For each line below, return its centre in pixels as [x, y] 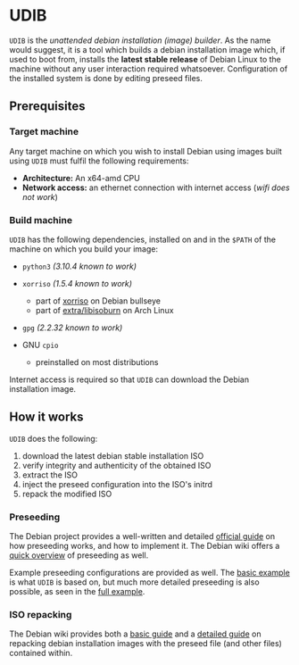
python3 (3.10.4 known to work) [79, 266]
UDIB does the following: [54, 438]
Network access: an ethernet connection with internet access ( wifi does [156, 187]
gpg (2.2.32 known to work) [72, 328]
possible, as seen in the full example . [77, 592]
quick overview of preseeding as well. [79, 555]
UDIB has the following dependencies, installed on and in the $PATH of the [143, 239]
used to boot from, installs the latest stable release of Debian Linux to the [145, 59]
